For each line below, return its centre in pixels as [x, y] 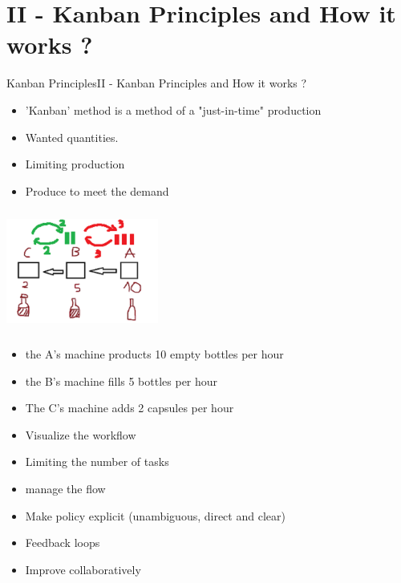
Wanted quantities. [72, 137]
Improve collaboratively [83, 569]
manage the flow [65, 489]
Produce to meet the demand [97, 190]
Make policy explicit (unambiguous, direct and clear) [155, 515]
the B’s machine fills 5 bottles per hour [122, 381]
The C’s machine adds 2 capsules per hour [130, 408]
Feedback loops [63, 543]
